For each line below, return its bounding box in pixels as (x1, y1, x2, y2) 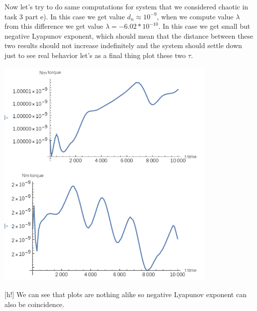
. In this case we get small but (158, 21, 251, 31)
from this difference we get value (4, 21, 103, 31)
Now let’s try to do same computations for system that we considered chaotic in (4, 1, 249, 11)
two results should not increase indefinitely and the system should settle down (4, 40, 242, 51)
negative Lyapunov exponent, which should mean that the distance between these (4, 30, 254, 41)
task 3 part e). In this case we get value (4, 11, 125, 21)
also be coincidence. (4, 299, 65, 309)
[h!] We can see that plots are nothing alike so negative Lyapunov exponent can (4, 289, 247, 300)
